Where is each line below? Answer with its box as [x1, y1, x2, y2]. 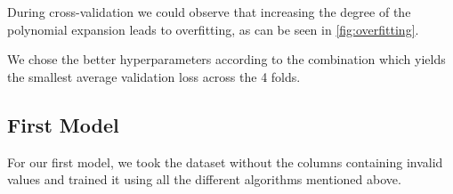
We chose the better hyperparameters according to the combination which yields [7, 50, 446, 69]
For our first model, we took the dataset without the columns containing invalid [7, 152, 443, 171]
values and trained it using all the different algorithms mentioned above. [7, 170, 401, 189]
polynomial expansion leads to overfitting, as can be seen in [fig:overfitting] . [7, 20, 419, 38]
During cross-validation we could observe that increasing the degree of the [7, 3, 411, 20]
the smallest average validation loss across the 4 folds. [7, 67, 301, 85]
